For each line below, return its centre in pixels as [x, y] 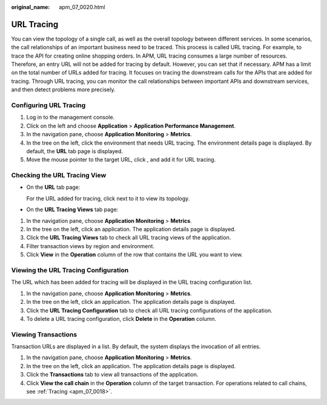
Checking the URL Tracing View [59, 176]
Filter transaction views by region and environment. [90, 246]
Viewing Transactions [44, 334]
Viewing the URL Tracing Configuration [70, 270]
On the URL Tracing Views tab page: [72, 209]
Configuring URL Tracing [48, 105]
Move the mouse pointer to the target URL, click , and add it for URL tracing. [121, 160]
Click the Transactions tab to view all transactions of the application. [112, 375]
